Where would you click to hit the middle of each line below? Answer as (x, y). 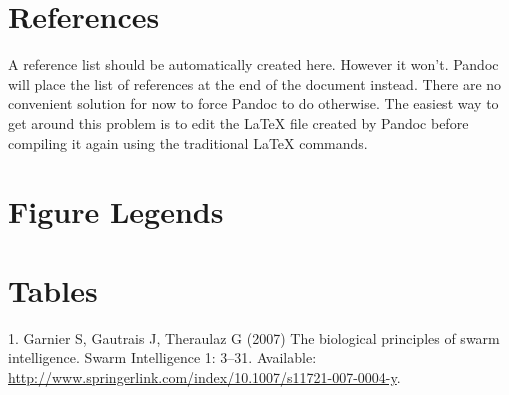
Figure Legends (116, 211)
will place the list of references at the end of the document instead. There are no (255, 83)
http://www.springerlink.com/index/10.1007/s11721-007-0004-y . (204, 376)
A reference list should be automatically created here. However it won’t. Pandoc (253, 64)
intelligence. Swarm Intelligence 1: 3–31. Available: (162, 357)
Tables (53, 289)
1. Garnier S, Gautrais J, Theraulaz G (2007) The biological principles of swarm (254, 337)
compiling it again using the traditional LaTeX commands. (188, 142)
